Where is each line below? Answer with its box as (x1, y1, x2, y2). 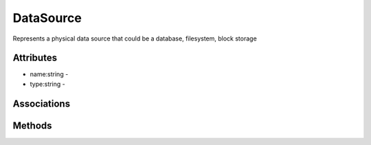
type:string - (30, 80, 65, 88)
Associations (12, 98, 71, 109)
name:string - (30, 70, 69, 78)
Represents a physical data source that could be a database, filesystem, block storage (12, 34, 257, 43)
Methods (12, 120, 52, 131)
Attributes (12, 52, 58, 64)
